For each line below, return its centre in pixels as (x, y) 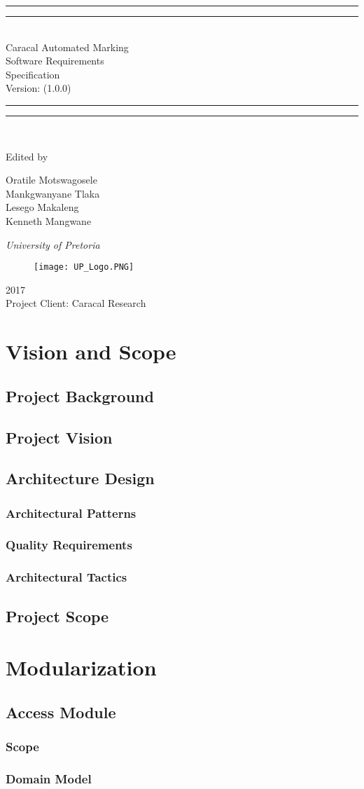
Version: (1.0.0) (38, 88)
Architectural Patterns (71, 513)
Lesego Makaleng (42, 207)
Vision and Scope (91, 351)
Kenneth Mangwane (49, 220)
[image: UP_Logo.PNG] (84, 267)
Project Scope (57, 616)
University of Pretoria (53, 244)
